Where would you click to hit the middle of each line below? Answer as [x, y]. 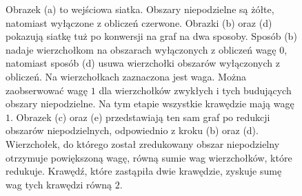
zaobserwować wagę [47, 90]
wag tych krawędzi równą [59, 184]
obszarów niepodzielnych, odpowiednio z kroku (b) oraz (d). [132, 130]
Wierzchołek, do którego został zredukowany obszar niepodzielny [143, 143]
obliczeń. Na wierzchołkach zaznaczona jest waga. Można [126, 76]
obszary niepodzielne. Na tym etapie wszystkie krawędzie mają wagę [150, 104]
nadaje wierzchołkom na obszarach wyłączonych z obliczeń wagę [141, 49]
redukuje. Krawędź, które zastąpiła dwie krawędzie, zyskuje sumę [144, 171]
